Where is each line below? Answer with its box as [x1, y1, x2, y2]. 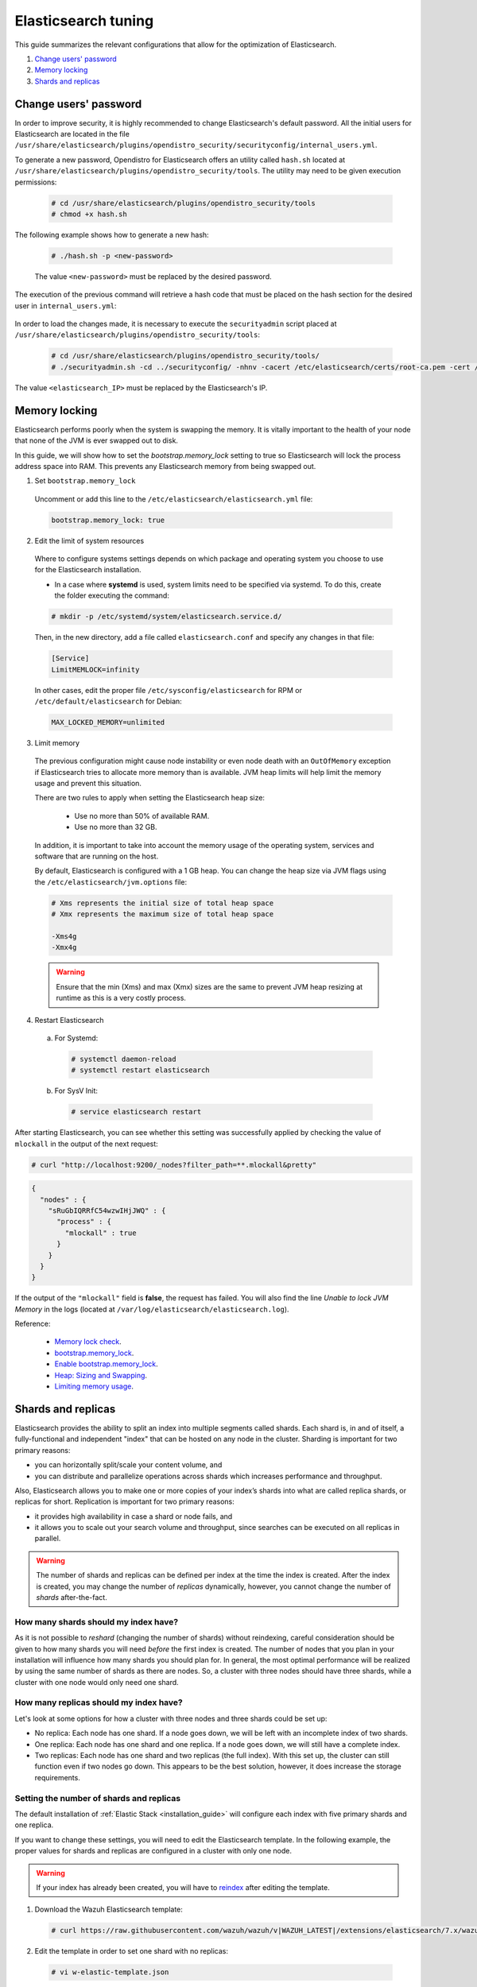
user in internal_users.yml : [14, 300, 117, 310]
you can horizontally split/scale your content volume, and [34, 1460, 223, 1470]
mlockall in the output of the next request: [14, 1139, 158, 1148]
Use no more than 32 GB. [74, 823, 157, 832]
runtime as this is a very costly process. [56, 993, 187, 1003]
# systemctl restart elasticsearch [71, 1066, 210, 1075]
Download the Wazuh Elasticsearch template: [34, 1904, 183, 1915]
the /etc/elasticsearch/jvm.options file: [34, 877, 187, 886]
